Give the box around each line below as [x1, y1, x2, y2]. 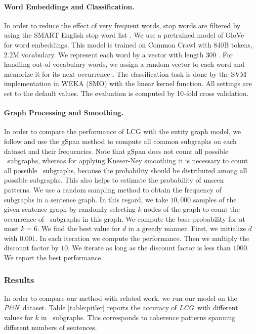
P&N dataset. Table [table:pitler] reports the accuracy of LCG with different [4, 302, 238, 313]
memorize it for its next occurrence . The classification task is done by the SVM [4, 68, 247, 79]
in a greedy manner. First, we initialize [128, 223, 246, 234]
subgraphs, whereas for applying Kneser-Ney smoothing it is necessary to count [7, 155, 248, 166]
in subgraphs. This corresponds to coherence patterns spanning [41, 312, 236, 323]
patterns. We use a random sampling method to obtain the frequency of [4, 184, 222, 194]
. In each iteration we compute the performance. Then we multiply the [35, 233, 250, 243]
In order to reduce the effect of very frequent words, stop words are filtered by [4, 20, 241, 30]
